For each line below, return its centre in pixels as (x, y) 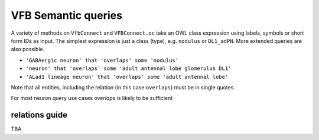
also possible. (28, 49)
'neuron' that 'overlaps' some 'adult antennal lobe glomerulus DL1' (128, 69)
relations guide (39, 115)
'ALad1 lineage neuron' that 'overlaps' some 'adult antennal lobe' (127, 77)
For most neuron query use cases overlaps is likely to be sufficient (92, 98)
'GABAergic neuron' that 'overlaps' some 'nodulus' (102, 60)
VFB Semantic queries (66, 15)
